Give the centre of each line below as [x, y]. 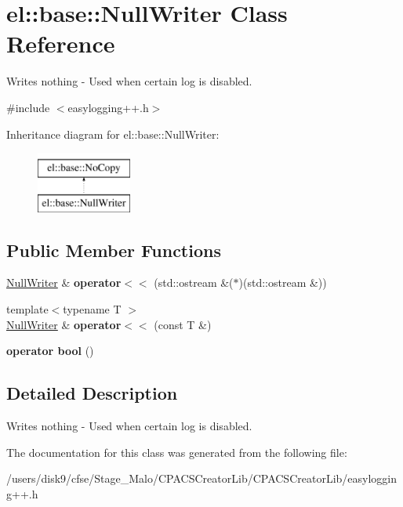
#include [28, 107]
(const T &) [183, 324]
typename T [92, 309]
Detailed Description [92, 393]
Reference [61, 43]
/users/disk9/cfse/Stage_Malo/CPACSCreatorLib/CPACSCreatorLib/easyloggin [202, 478]
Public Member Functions [114, 250]
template [27, 309]
